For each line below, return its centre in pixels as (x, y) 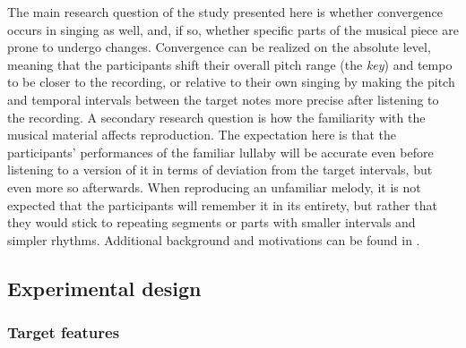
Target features (64, 332)
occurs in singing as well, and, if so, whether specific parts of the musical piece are (233, 29)
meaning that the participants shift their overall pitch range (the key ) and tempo (230, 64)
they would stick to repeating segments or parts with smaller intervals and (211, 222)
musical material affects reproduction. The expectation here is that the (202, 135)
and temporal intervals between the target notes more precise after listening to (223, 99)
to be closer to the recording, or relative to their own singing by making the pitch (231, 82)
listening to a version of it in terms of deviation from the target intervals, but (220, 170)
